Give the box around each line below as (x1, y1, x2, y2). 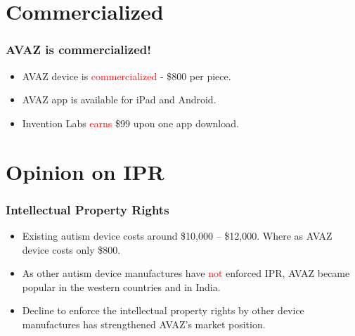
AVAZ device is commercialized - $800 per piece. (22, 68, 231, 83)
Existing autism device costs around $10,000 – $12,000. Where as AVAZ (22, 228, 333, 243)
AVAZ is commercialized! (6, 41, 151, 58)
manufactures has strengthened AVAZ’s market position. (22, 316, 266, 331)
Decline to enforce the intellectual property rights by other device (22, 303, 304, 318)
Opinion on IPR (6, 157, 164, 186)
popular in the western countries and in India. (22, 279, 221, 294)
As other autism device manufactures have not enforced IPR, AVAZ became (22, 266, 350, 280)
